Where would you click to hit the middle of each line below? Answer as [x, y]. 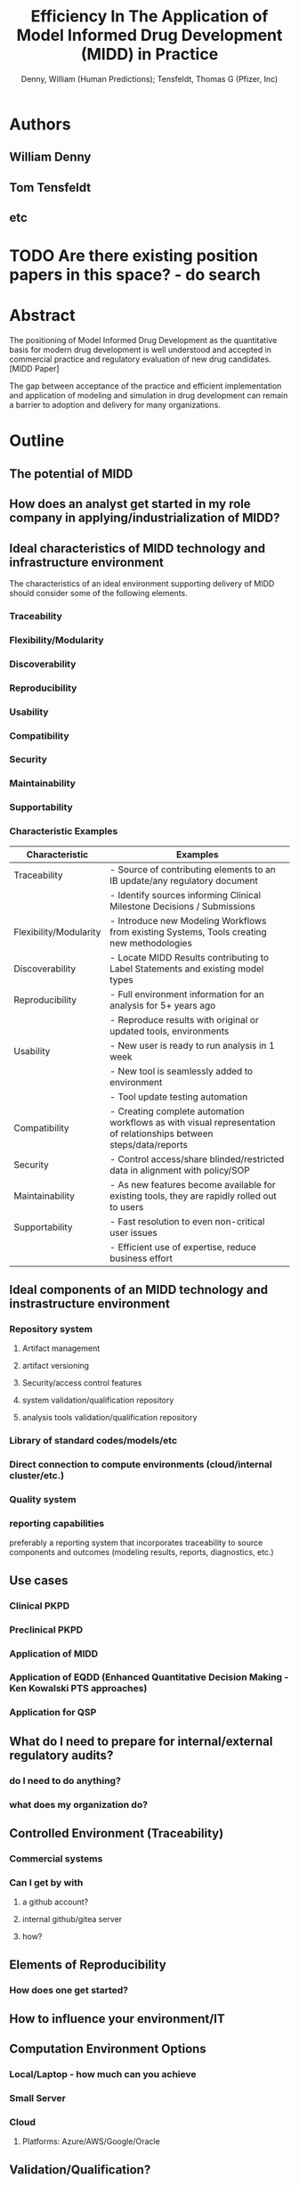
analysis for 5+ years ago [163, 1005]
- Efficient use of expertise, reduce [183, 1247]
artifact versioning [56, 1366]
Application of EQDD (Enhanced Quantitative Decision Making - [149, 1677]
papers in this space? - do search [135, 275]
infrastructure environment [87, 562]
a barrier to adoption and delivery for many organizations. [115, 405]
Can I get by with [46, 1882]
